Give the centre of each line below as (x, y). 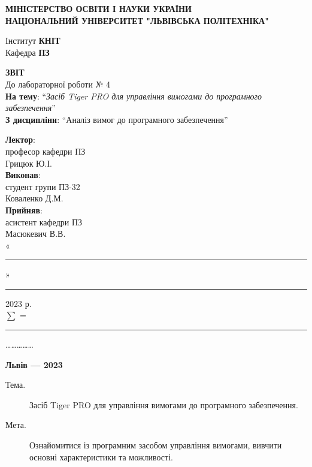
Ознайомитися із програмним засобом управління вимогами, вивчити (156, 445)
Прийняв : (24, 210)
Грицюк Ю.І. (29, 163)
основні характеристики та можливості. (101, 457)
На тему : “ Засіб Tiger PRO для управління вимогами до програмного (134, 96)
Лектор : (21, 139)
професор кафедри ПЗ (46, 151)
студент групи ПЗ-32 (43, 186)
